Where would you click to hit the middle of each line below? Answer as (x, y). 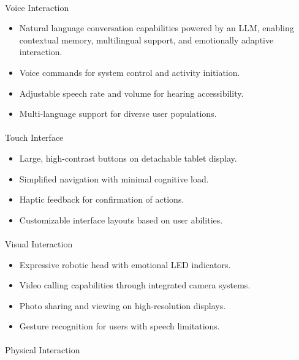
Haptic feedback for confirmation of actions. (102, 199)
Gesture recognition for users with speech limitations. (119, 326)
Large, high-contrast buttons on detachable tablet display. (128, 158)
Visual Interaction (39, 243)
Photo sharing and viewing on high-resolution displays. (123, 305)
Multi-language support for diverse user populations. (118, 114)
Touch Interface (34, 137)
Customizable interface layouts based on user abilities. (121, 219)
